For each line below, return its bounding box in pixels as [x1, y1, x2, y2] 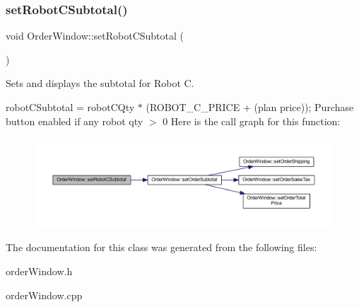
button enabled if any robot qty [6, 113, 143, 128]
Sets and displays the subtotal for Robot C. [6, 76, 194, 91]
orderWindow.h [6, 264, 73, 279]
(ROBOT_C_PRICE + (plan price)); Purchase [146, 100, 354, 114]
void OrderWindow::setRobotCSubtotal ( [6, 28, 184, 43]
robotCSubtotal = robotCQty [6, 100, 135, 114]
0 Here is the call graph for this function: [163, 113, 341, 128]
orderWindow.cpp [6, 287, 83, 302]
